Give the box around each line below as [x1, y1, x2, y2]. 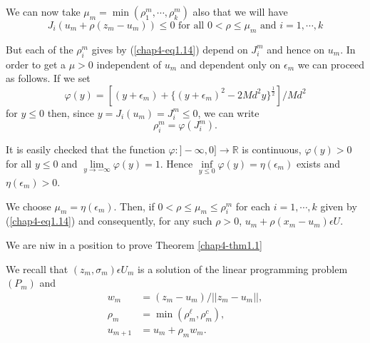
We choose [6, 198, 51, 213]
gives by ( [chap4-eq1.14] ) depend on [91, 41, 248, 56]
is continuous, [242, 142, 302, 157]
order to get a [6, 56, 66, 71]
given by [320, 198, 357, 213]
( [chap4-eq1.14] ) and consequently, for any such [6, 213, 212, 228]
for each [235, 198, 270, 213]
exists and [296, 155, 341, 170]
